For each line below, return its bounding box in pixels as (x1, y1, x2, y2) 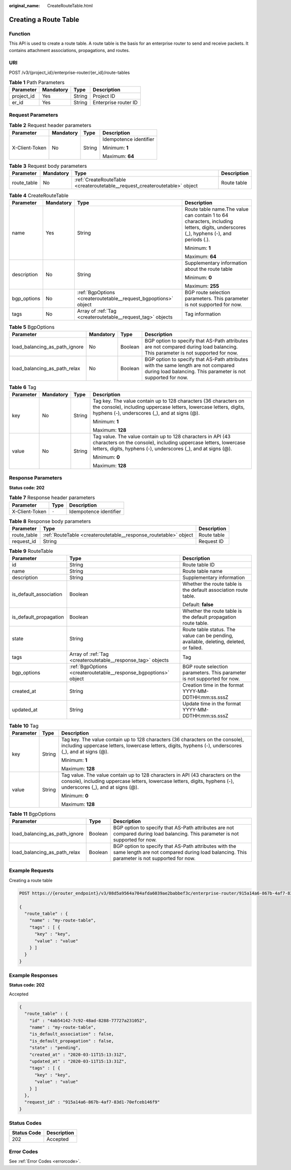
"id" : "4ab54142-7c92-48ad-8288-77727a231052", (29, 1018, 147, 1023)
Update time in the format (182, 700, 241, 707)
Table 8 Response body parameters (9, 518, 91, 525)
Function (9, 30, 31, 37)
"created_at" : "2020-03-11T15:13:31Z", (29, 1052, 127, 1057)
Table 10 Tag (9, 722, 39, 729)
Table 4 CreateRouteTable (9, 192, 69, 199)
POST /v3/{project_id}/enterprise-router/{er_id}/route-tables (9, 70, 130, 75)
